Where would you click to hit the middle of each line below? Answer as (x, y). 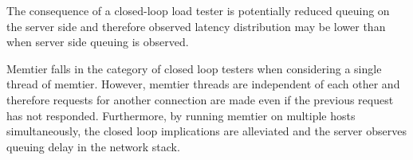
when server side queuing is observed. (98, 42)
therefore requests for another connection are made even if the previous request (200, 99)
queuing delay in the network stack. (93, 146)
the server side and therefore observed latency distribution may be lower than (196, 26)
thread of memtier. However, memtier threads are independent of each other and (203, 84)
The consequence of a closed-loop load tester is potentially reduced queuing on (198, 10)
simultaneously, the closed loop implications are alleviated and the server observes (206, 131)
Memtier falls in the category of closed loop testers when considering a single (194, 68)
